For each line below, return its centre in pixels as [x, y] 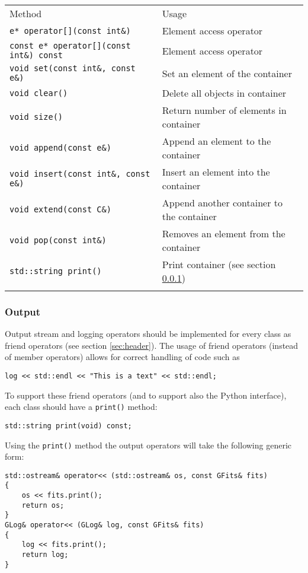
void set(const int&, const [73, 68]
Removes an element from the [224, 233]
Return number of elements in [224, 110]
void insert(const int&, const [80, 174]
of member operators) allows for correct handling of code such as [122, 357]
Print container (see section [219, 264]
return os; [43, 505]
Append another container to [222, 203]
